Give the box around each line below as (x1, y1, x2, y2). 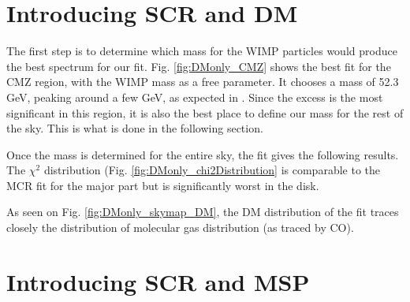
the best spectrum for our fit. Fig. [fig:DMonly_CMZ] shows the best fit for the (6, 58, 391, 74)
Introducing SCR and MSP (6, 265, 310, 297)
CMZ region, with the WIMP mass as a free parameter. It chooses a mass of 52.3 (6, 73, 399, 90)
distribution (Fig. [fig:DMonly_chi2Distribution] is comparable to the (43, 162, 380, 178)
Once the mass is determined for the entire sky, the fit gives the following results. (6, 146, 399, 162)
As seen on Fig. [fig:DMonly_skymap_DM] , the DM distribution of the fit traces (6, 203, 399, 220)
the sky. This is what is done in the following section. (6, 120, 263, 136)
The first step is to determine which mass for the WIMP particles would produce (6, 43, 397, 59)
